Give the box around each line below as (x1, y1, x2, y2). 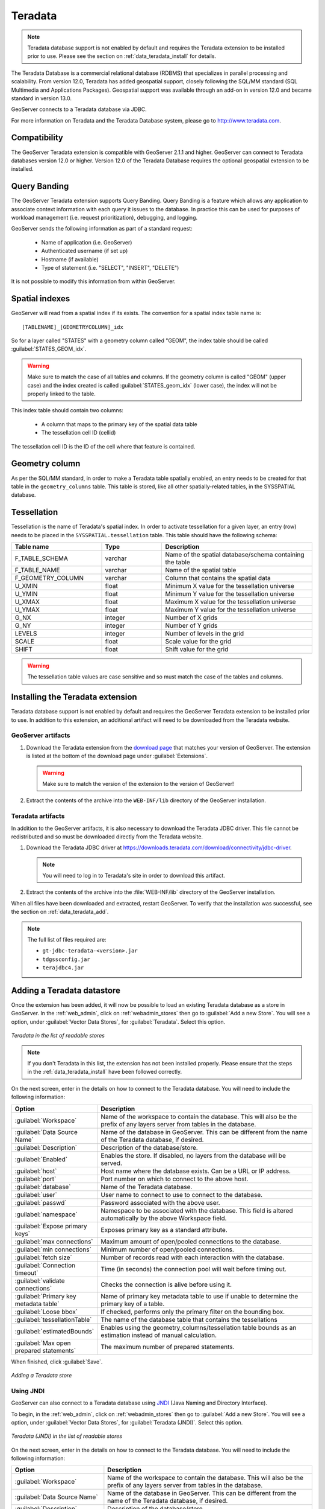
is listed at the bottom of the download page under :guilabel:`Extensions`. (26, 752, 208, 760)
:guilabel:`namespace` (14, 1210, 78, 1219)
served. (101, 1159, 123, 1167)
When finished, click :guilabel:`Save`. (11, 1358, 103, 1365)
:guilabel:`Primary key (14, 1292, 76, 1300)
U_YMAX (14, 605, 40, 614)
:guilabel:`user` (14, 1190, 57, 1199)
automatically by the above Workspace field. (101, 1214, 227, 1222)
